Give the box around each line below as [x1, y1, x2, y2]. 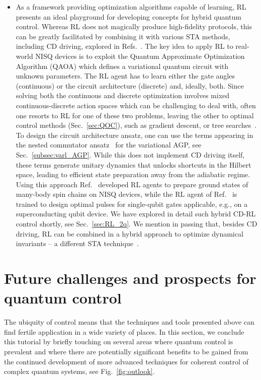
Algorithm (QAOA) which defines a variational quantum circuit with [16, 60, 228, 71]
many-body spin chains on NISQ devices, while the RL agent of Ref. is [16, 189, 237, 199]
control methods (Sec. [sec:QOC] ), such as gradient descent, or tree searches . [16, 120, 257, 130]
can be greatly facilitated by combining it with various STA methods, [16, 31, 230, 41]
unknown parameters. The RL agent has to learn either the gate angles [16, 70, 235, 81]
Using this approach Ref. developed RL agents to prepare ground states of [16, 179, 248, 189]
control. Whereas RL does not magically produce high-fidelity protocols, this [16, 21, 252, 32]
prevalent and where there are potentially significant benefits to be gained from [4, 346, 248, 356]
